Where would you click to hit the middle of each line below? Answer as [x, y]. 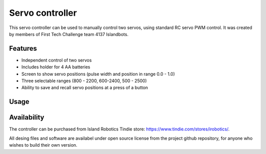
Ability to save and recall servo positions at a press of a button [85, 88]
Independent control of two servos [57, 60]
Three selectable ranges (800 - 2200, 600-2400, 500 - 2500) [84, 81]
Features [23, 48]
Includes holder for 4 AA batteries [56, 67]
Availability [27, 117]
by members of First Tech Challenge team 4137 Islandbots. [69, 34]
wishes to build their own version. [43, 145]
